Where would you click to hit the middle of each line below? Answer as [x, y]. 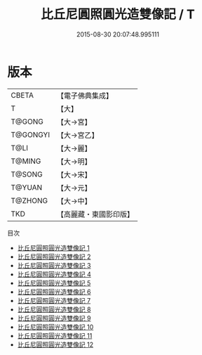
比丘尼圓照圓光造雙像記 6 [54, 292]
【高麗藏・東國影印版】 [95, 214]
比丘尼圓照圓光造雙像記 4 [54, 274]
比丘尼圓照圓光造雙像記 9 [54, 318]
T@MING [26, 161]
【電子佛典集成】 [85, 96]
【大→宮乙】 [78, 135]
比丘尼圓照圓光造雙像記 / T [118, 14]
